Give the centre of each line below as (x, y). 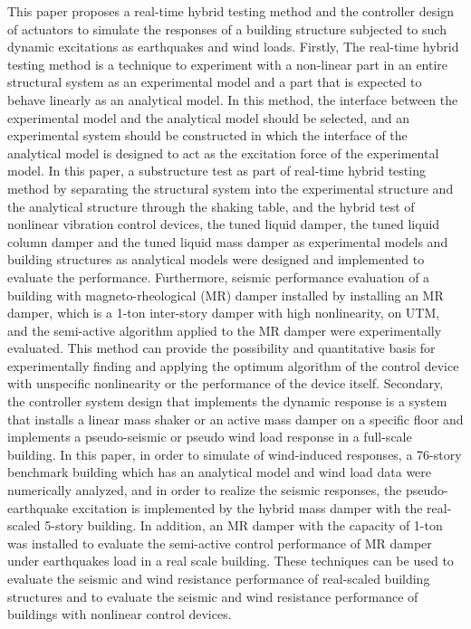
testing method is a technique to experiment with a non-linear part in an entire (228, 64)
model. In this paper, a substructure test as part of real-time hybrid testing (216, 171)
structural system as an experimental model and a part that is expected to (215, 82)
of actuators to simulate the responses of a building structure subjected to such (227, 29)
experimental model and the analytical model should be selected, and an (208, 117)
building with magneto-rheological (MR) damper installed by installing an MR (226, 295)
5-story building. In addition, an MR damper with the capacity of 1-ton (244, 525)
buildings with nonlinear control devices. (120, 614)
